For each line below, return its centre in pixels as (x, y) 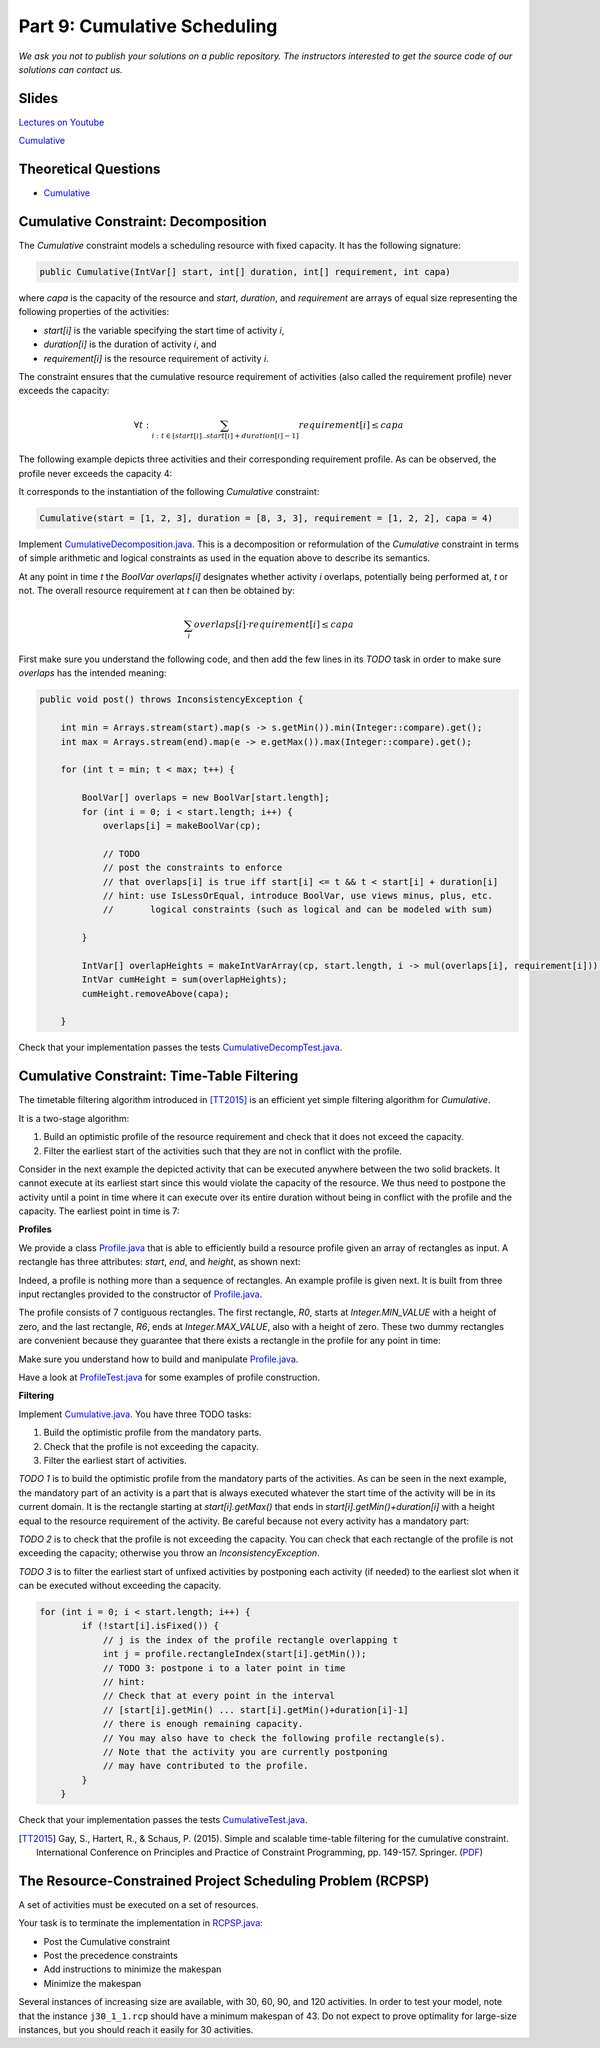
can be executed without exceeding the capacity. (120, 1586)
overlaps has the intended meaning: (92, 673)
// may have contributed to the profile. (205, 1766)
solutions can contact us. (71, 69)
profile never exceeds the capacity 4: (95, 473)
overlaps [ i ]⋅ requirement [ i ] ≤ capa (273, 624)
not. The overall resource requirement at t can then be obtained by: (156, 591)
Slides (38, 98)
